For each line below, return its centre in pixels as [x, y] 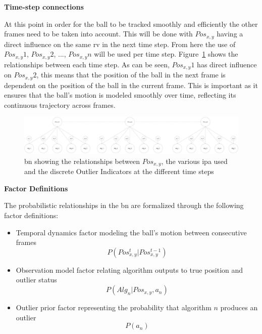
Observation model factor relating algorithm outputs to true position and [129, 269]
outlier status [36, 280]
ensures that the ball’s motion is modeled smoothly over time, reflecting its [120, 95]
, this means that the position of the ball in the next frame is [131, 75]
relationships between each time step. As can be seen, [87, 64]
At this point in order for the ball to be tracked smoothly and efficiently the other [131, 24]
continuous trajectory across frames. [60, 105]
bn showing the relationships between [82, 161]
